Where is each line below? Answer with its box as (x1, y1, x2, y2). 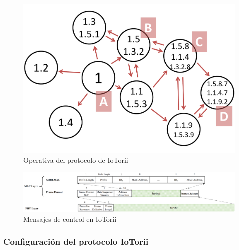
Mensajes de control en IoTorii (23, 214, 117, 224)
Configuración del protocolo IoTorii (3, 235, 149, 247)
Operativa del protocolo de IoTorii (23, 155, 128, 165)
